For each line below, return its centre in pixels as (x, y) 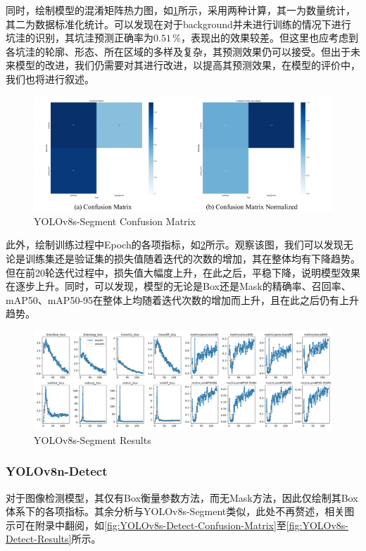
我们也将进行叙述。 (50, 78)
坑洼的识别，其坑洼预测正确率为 (80, 38)
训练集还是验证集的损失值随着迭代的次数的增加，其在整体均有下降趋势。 (193, 259)
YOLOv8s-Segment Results (93, 439)
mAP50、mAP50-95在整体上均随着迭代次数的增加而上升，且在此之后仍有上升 (183, 299)
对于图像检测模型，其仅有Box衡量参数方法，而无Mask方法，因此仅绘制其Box (182, 497)
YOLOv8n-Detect (57, 471)
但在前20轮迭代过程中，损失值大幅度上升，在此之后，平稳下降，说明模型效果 (183, 272)
